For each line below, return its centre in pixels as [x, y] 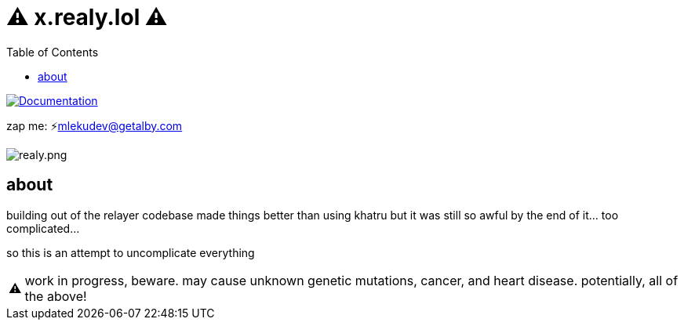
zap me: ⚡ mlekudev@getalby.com [95, 125]
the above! [56, 296]
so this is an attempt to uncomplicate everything [131, 252]
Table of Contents [53, 52]
